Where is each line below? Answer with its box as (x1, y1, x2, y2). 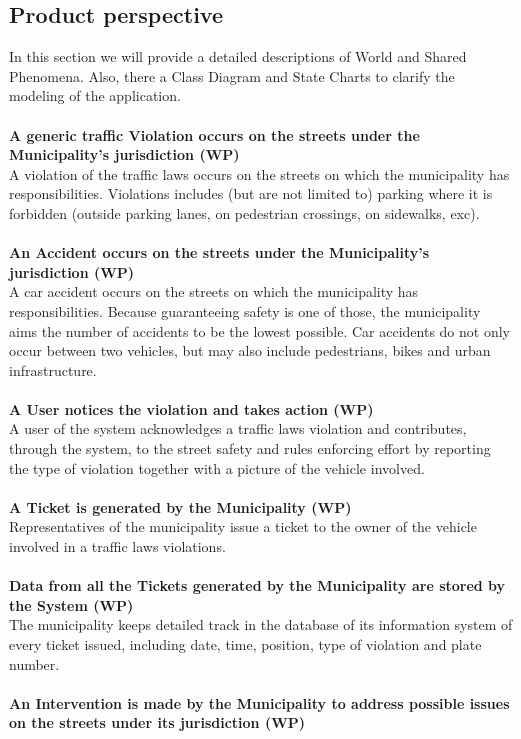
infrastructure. (9, 359, 97, 380)
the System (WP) (9, 594, 134, 615)
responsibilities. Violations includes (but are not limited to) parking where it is (9, 183, 493, 204)
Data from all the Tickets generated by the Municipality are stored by (9, 575, 506, 596)
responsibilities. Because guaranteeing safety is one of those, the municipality (9, 300, 481, 321)
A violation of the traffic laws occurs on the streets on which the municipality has (9, 163, 510, 184)
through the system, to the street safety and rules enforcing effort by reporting (9, 438, 491, 459)
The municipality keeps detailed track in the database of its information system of (9, 614, 513, 635)
